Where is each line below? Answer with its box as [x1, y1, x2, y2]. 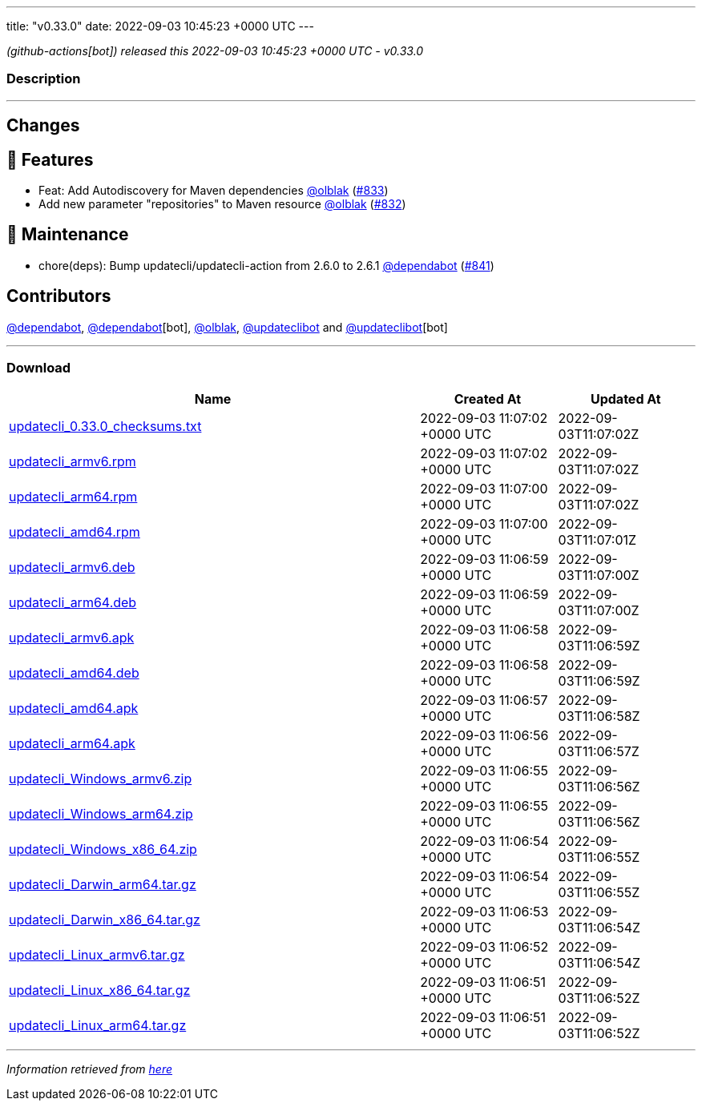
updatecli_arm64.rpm [9, 489, 138, 505]
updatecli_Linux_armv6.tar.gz [9, 947, 185, 964]
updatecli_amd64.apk [9, 700, 139, 717]
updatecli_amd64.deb [9, 665, 139, 682]
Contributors [6, 286, 111, 307]
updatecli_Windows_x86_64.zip [9, 841, 197, 858]
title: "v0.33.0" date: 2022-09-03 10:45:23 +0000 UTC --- [6, 19, 314, 33]
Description [6, 70, 81, 87]
